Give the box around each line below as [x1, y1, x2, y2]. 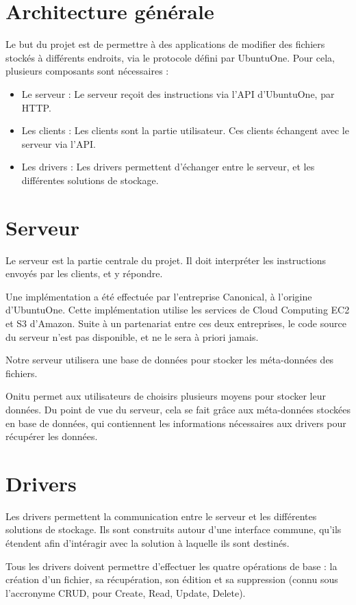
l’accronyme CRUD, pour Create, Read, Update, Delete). [5, 585, 246, 600]
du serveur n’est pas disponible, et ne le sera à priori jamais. [5, 329, 259, 344]
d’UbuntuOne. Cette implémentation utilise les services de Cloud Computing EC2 [5, 302, 350, 317]
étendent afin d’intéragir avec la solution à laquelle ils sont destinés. [5, 536, 290, 550]
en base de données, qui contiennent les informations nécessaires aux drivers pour [5, 415, 346, 430]
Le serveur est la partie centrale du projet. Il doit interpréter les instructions [5, 253, 326, 267]
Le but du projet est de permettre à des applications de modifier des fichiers [5, 37, 325, 51]
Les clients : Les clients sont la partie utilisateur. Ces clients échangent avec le [21, 123, 349, 138]
